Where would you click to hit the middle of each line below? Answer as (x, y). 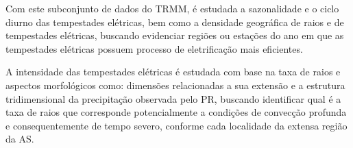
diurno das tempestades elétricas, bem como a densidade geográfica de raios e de (175, 22)
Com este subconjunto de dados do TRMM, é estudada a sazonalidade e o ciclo (172, 8)
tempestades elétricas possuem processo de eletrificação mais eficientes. (154, 48)
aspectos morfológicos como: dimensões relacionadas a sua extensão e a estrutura (175, 85)
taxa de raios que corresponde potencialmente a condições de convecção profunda (176, 112)
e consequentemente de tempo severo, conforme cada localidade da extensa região (176, 125)
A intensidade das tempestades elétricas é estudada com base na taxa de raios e (173, 72)
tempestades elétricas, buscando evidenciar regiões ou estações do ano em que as (175, 35)
